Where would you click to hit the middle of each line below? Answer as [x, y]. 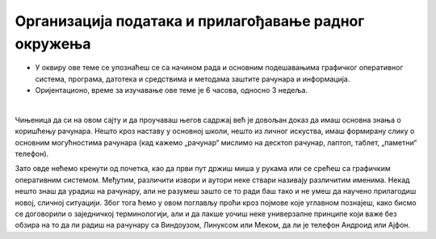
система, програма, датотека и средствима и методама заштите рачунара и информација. [193, 79]
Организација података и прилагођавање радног [190, 21]
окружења [53, 44]
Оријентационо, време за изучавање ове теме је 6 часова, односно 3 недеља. [172, 90]
